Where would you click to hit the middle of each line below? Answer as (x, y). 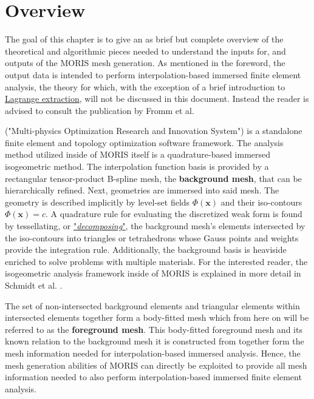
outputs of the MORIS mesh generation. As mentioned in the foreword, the (145, 63)
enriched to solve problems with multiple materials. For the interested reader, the (156, 261)
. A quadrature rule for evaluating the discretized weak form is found (174, 214)
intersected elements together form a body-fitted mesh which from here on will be (157, 317)
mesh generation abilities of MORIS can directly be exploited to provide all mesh (156, 365)
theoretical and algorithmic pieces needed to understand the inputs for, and (145, 51)
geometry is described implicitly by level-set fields (97, 202)
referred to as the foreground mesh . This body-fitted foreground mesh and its (154, 329)
